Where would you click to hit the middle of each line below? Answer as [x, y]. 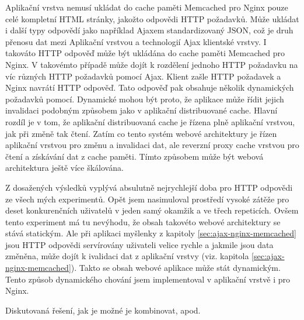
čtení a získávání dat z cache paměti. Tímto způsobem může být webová [134, 156]
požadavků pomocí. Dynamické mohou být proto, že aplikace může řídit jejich [145, 99]
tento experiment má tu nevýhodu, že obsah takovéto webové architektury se [143, 221]
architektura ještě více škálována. [64, 168]
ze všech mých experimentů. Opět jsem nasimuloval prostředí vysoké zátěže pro [147, 199]
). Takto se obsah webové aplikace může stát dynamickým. [176, 268]
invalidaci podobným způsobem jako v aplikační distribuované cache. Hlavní [141, 110]
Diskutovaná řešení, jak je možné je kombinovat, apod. [103, 310]
